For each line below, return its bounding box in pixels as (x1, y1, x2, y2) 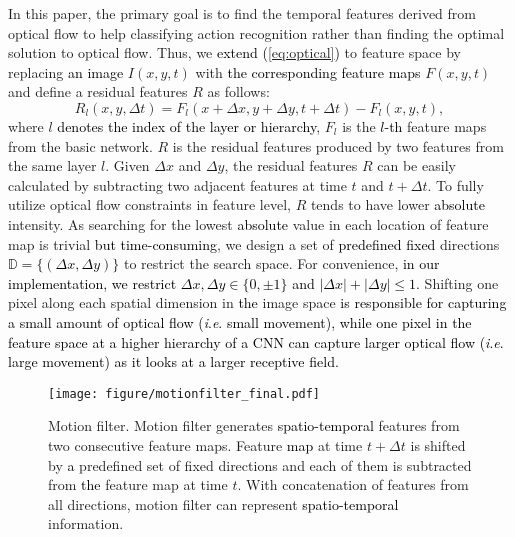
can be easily (377, 155, 456, 176)
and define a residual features (8, 81, 188, 102)
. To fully (427, 174, 484, 195)
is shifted (410, 434, 466, 455)
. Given (105, 155, 150, 176)
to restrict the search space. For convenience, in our (123, 253, 440, 274)
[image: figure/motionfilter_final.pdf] (48, 386, 321, 401)
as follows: (207, 81, 270, 102)
